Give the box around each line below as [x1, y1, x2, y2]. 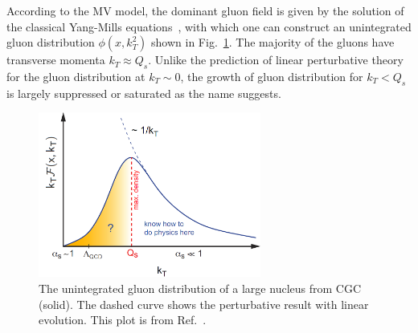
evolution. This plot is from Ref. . [39, 311, 207, 328]
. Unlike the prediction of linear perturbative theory [148, 51, 404, 68]
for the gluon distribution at [6, 67, 145, 84]
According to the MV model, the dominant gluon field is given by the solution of [6, 2, 404, 18]
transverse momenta [6, 51, 105, 68]
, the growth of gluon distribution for [180, 67, 363, 84]
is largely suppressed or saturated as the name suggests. [6, 84, 281, 101]
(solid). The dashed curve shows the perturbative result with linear [39, 295, 369, 312]
